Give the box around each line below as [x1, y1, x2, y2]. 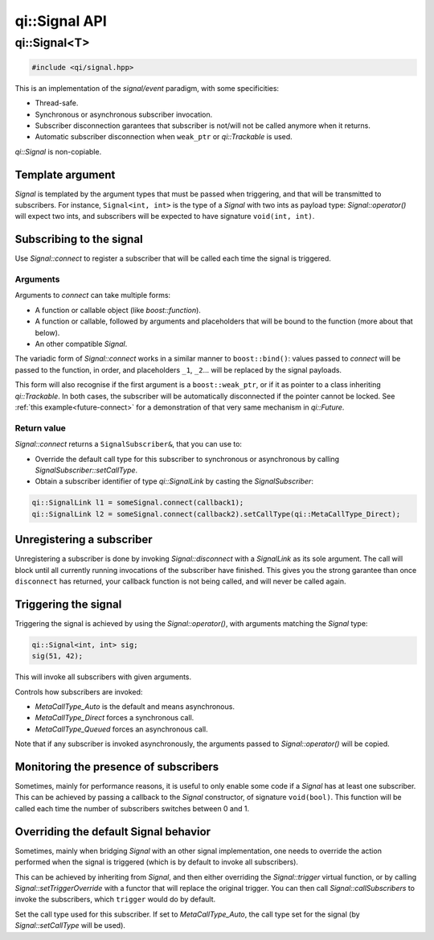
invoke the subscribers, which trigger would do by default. [14, 894, 216, 905]
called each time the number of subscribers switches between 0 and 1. [14, 803, 249, 813]
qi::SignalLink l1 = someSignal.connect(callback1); [31, 498, 244, 507]
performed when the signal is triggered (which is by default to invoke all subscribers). [14, 857, 299, 867]
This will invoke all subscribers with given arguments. [14, 672, 192, 682]
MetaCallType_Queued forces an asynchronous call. [35, 724, 208, 734]
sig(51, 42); [31, 652, 84, 661]
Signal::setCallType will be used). [14, 921, 126, 930]
